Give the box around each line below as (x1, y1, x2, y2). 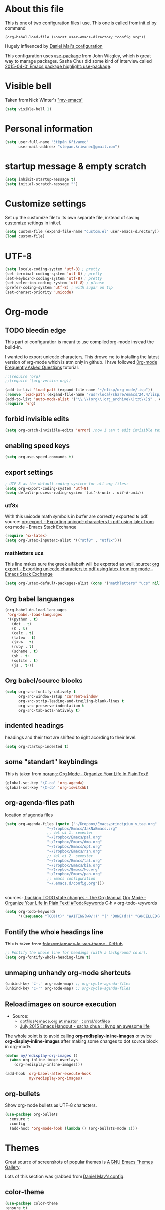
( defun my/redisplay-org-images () (5, 1053, 78, 1058)
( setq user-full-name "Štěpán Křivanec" (5, 139, 89, 144)
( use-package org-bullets (5, 1112, 58, 1117)
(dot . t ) (11, 621, 32, 626)
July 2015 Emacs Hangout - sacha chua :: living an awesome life (19, 1023, 150, 1029)
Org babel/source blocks (5, 676, 82, 684)
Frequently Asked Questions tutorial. (5, 364, 79, 370)
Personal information (5, 123, 93, 134)
